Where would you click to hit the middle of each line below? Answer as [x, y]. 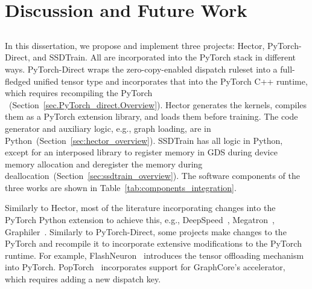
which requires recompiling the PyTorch [79, 93]
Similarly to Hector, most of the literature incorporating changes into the [140, 208]
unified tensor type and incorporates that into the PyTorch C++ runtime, [170, 81]
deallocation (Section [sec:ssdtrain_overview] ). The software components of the [152, 176]
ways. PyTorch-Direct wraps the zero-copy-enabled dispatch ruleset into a [141, 69]
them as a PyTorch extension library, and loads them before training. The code [151, 116]
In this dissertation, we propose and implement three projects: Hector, [135, 45]
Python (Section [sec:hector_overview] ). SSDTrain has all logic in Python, [144, 140]
